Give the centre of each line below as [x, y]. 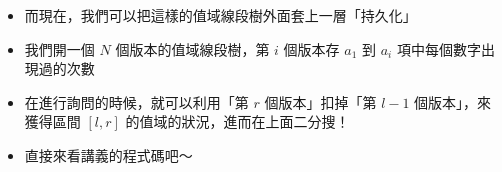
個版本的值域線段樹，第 [192, 48]
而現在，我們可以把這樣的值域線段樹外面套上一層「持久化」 [220, 15]
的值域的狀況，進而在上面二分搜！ [237, 121]
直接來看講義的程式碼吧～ [108, 154]
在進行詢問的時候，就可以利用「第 [136, 101]
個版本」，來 [453, 101]
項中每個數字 [438, 48]
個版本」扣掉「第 [320, 101]
